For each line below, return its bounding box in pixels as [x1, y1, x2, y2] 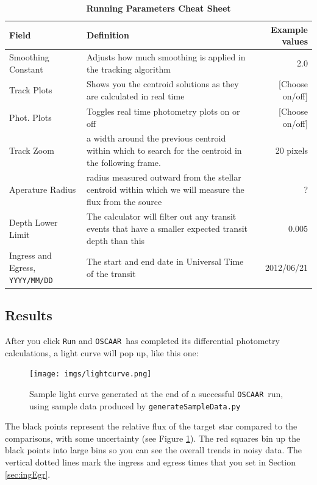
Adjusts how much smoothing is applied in [87, 51, 246, 63]
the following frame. [87, 156, 161, 168]
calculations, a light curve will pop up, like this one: [5, 346, 199, 359]
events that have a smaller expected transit [87, 222, 248, 234]
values [282, 35, 308, 48]
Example [270, 23, 308, 35]
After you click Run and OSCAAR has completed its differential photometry [5, 334, 280, 347]
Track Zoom [9, 143, 54, 156]
